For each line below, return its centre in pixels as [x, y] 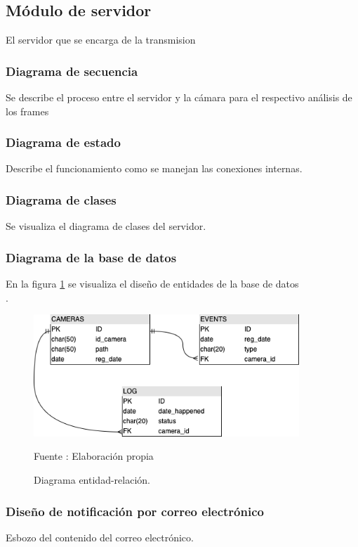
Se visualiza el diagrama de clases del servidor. [106, 226]
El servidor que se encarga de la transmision [101, 40]
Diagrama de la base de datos [91, 257]
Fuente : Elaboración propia [94, 456]
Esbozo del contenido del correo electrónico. [100, 537]
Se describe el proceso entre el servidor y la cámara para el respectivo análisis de [179, 97]
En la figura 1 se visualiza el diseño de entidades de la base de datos [152, 284]
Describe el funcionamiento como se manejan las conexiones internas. [154, 168]
